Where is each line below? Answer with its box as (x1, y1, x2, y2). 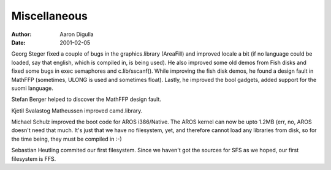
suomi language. (11, 84, 53, 92)
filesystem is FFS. (11, 155, 56, 162)
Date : (11, 39, 26, 46)
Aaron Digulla (59, 31, 94, 38)
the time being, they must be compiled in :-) (11, 135, 122, 142)
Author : (11, 31, 32, 38)
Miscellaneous (11, 9, 88, 23)
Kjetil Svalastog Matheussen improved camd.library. (11, 107, 143, 114)
